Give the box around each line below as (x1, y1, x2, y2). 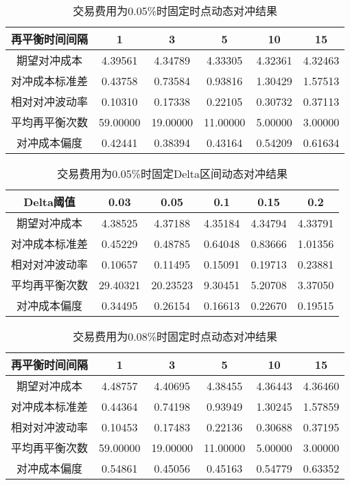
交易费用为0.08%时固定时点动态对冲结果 (73, 328, 278, 344)
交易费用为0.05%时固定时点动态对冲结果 (73, 3, 278, 19)
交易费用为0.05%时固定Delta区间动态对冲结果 (57, 166, 288, 181)
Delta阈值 (23, 194, 75, 210)
